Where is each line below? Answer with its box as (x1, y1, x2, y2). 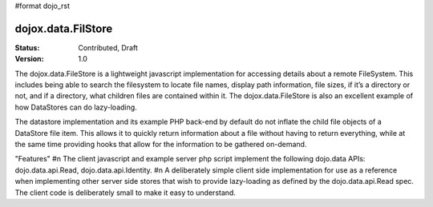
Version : (14, 54, 44, 64)
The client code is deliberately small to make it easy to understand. (14, 188, 237, 197)
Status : (14, 42, 40, 52)
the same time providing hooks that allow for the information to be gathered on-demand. (14, 140, 307, 149)
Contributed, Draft (78, 42, 138, 52)
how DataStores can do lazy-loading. (14, 102, 138, 112)
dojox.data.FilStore (14, 22, 113, 35)
